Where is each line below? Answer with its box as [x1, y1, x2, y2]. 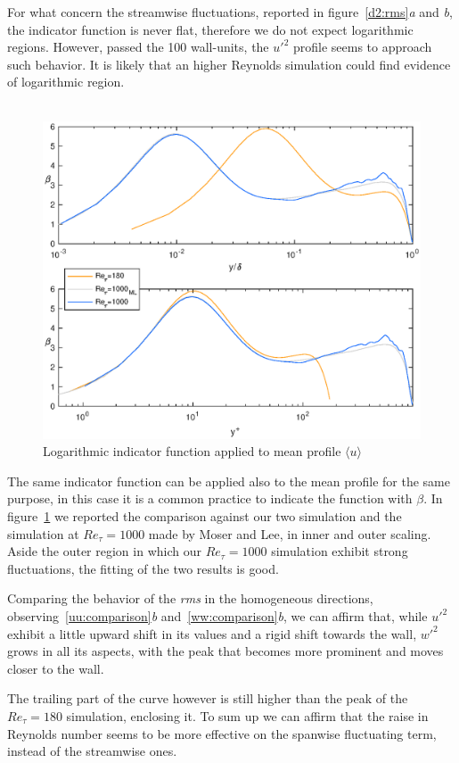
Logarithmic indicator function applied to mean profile [43, 442, 341, 460]
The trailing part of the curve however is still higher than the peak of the [7, 689, 408, 708]
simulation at [7, 524, 79, 543]
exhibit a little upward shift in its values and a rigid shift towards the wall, [7, 624, 417, 643]
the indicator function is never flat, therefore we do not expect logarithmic [7, 20, 414, 38]
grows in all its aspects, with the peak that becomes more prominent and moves [7, 642, 444, 660]
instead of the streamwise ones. [7, 742, 177, 760]
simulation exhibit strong [271, 542, 408, 560]
